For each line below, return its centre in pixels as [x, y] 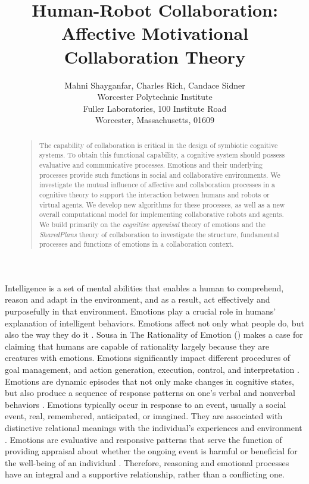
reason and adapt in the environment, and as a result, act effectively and [138, 299]
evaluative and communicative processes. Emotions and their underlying [151, 164]
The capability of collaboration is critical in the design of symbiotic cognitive [158, 145]
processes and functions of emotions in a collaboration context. [136, 244]
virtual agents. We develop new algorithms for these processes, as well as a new [162, 204]
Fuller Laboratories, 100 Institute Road [155, 108]
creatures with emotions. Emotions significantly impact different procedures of [148, 358]
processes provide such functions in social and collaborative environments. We [160, 175]
